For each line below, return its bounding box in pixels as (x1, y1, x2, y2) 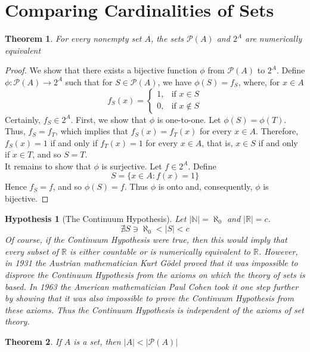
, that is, (201, 136, 233, 149)
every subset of (5, 245, 59, 257)
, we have (157, 75, 192, 88)
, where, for (238, 75, 280, 88)
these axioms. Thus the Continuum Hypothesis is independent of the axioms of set (5, 303, 304, 316)
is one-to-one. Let (157, 113, 221, 125)
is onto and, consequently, (158, 180, 253, 193)
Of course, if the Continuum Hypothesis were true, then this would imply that (5, 233, 287, 246)
